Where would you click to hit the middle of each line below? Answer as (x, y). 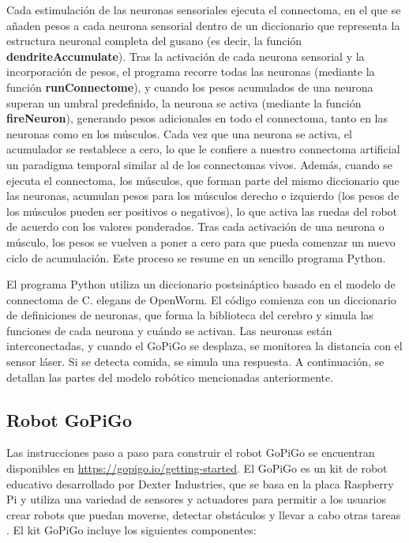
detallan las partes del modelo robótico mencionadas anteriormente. (170, 377)
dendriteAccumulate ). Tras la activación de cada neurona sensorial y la (186, 56)
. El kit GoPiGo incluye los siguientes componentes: (131, 530)
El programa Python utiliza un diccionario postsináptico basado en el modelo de (201, 284)
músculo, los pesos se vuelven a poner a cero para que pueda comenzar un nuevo (201, 241)
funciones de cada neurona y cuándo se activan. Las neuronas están (169, 330)
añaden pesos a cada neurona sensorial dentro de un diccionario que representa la (203, 25)
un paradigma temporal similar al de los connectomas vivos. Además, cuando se (199, 164)
